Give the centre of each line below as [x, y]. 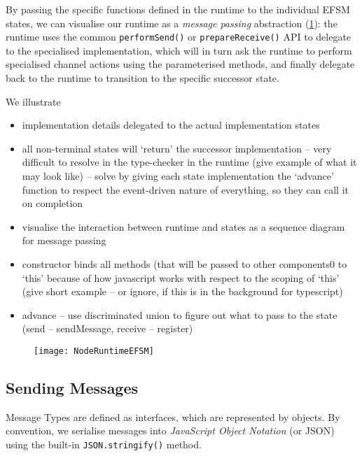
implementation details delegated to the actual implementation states [171, 125]
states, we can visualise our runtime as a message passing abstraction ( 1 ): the [172, 23]
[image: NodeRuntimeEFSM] [94, 351]
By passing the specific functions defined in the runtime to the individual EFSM [178, 9]
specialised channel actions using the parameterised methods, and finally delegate [180, 64]
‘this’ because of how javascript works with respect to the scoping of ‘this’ [181, 277]
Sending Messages [72, 387]
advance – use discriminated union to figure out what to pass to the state [180, 314]
